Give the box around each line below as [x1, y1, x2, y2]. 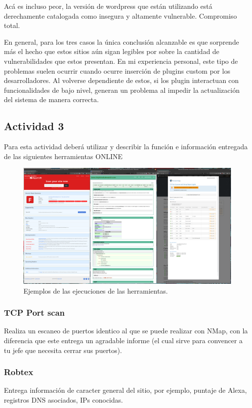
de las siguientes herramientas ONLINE [4, 151, 123, 161]
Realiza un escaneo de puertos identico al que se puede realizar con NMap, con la [4, 326, 248, 336]
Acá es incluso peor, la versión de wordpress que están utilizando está [4, 1, 212, 11]
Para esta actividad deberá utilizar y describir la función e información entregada [4, 141, 248, 152]
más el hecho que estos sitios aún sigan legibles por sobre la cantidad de [4, 46, 220, 56]
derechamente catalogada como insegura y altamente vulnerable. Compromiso [4, 10, 237, 21]
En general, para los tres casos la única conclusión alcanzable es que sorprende [4, 36, 239, 47]
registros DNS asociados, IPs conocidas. [4, 394, 123, 405]
